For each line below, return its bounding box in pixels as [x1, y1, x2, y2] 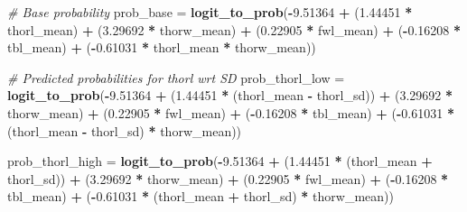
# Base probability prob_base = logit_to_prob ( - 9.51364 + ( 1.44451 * [7, 3, 413, 21]
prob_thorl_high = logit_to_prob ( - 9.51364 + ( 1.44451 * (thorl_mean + [7, 152, 433, 171]
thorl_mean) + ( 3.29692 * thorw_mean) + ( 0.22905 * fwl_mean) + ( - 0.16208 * [7, 20, 462, 39]
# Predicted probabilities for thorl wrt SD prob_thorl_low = [7, 68, 345, 87]
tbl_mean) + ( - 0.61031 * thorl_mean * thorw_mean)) [7, 38, 316, 57]
